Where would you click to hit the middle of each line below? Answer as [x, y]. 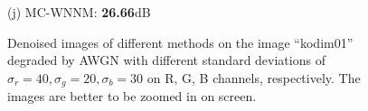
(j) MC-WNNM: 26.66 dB [79, 12]
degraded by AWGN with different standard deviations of [166, 60]
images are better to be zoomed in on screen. [132, 96]
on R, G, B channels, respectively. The [254, 77]
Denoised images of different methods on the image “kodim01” [180, 42]
